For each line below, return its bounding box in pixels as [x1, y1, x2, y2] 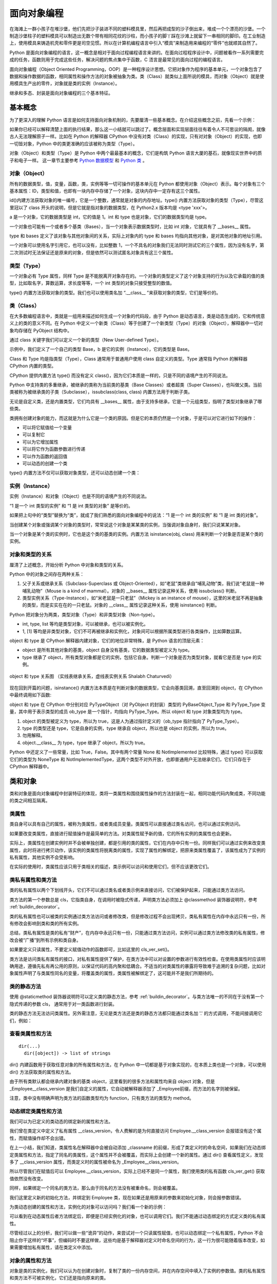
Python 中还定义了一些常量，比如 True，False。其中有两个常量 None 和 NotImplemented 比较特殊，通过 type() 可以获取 [9, 749, 263, 755]
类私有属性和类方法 [9, 876, 57, 883]
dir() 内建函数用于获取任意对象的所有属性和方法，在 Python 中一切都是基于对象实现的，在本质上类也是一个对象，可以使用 [9, 1062, 266, 1068]
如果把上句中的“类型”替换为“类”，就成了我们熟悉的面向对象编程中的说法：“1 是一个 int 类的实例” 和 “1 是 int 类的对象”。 [9, 512, 261, 518]
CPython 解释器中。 [9, 763, 52, 769]
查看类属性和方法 [9, 1030, 52, 1037]
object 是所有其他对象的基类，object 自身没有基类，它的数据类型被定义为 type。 [22, 647, 192, 653]
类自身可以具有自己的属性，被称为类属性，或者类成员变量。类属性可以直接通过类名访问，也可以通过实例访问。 [9, 821, 243, 827]
